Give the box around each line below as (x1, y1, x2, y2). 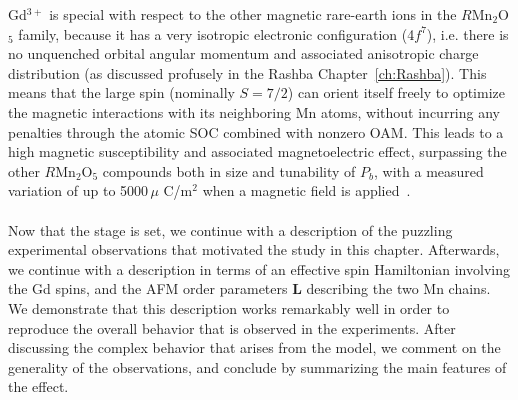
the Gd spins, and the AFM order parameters (8, 278, 288, 299)
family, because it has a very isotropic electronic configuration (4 (18, 23, 415, 44)
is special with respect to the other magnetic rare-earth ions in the (49, 4, 457, 24)
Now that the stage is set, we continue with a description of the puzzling (8, 219, 453, 240)
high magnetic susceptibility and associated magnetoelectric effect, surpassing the (8, 141, 507, 162)
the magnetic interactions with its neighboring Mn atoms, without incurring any (8, 101, 500, 122)
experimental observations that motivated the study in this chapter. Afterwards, (8, 239, 500, 260)
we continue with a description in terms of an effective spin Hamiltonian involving (8, 258, 510, 279)
